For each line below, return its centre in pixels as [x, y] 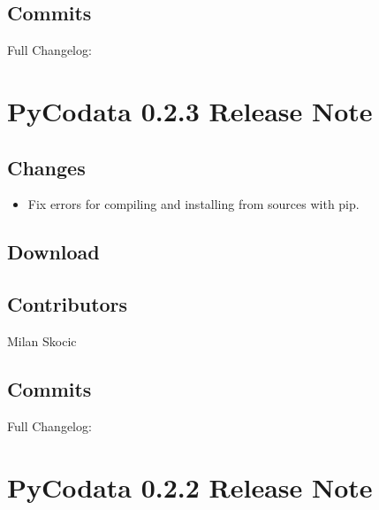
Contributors [68, 304]
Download [53, 252]
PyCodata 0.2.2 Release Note [190, 487]
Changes [46, 167]
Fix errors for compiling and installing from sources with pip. [193, 204]
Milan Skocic [42, 340]
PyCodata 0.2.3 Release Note [190, 110]
